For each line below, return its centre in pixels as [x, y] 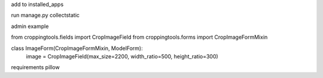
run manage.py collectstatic [45, 15]
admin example [30, 26]
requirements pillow [35, 67]
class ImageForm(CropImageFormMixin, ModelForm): [77, 48]
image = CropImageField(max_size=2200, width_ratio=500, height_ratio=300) [122, 56]
